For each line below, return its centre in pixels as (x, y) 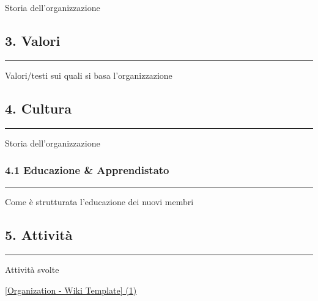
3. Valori (33, 40)
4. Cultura (38, 108)
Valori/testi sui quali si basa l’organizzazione (89, 75)
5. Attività (39, 235)
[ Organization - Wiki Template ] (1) (71, 290)
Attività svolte (32, 270)
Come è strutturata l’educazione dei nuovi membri (99, 202)
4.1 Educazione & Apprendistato (87, 170)
